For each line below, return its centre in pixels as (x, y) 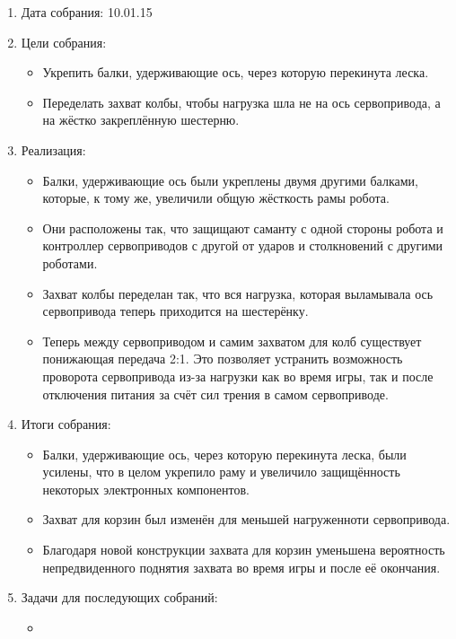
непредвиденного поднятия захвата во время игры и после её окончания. (241, 567)
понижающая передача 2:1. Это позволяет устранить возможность (223, 359)
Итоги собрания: (66, 424)
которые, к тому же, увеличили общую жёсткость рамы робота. (216, 198)
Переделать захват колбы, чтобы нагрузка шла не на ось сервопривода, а (241, 102)
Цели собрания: (64, 42)
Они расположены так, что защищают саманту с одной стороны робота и (243, 228)
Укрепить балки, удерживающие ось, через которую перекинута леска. (236, 72)
